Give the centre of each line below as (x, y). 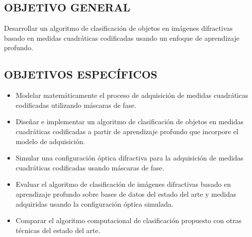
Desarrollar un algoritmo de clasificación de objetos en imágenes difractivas (119, 28)
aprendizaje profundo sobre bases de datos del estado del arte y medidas (126, 194)
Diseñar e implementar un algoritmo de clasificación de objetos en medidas (129, 121)
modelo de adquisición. (50, 141)
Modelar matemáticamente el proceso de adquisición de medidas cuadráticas (132, 95)
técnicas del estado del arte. (58, 230)
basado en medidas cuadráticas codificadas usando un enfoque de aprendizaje (122, 38)
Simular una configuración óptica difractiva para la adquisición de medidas (129, 158)
